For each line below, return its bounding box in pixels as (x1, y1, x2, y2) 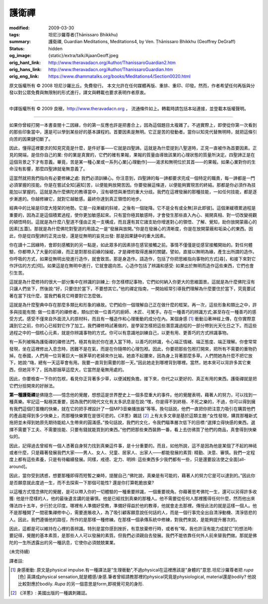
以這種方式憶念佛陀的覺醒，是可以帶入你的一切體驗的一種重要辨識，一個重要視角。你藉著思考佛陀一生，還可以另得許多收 (9, 488, 257, 494)
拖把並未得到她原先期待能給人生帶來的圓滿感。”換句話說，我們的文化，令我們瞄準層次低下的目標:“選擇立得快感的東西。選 (9, 420, 256, 426)
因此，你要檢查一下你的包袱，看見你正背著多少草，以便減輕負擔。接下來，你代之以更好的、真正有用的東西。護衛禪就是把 (9, 376, 257, 382)
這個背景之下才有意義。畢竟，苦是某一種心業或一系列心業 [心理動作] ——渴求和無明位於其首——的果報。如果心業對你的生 (9, 159, 256, 165)
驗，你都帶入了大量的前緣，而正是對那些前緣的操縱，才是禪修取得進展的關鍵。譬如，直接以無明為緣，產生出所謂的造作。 (9, 249, 257, 255)
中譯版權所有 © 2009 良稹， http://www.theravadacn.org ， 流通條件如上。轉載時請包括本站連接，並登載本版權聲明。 (9, 106, 249, 112)
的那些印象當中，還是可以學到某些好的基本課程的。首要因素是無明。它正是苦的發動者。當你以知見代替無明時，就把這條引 (9, 129, 257, 135)
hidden (48, 45, 63, 52)
